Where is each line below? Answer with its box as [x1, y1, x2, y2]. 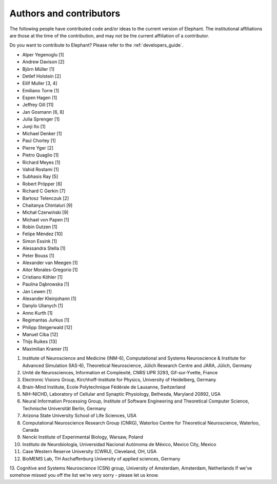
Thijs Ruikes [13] [22, 338, 57, 345]
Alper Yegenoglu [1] [22, 51, 64, 57]
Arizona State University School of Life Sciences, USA [22, 413, 137, 419]
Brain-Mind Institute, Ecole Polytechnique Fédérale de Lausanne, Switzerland [22, 384, 186, 390]
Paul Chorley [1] [22, 137, 56, 144]
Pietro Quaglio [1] [22, 152, 59, 158]
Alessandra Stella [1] [22, 245, 66, 251]
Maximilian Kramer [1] [22, 346, 69, 352]
